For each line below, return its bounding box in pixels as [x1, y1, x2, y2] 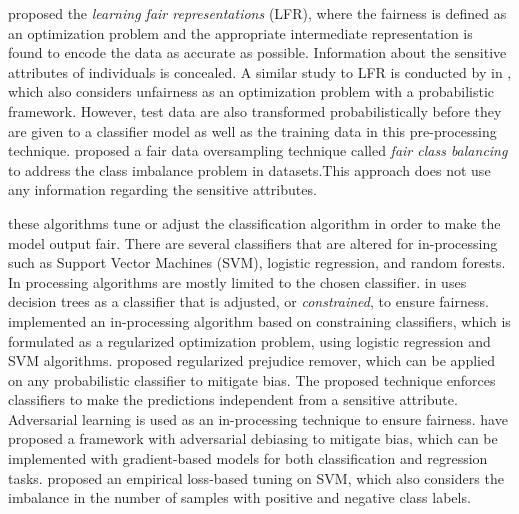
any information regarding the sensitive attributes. [8, 179, 317, 200]
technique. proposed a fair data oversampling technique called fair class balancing [8, 140, 508, 161]
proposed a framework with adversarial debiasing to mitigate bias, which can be [8, 428, 498, 449]
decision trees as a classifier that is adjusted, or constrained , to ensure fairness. [8, 291, 489, 312]
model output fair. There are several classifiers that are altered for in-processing [8, 232, 498, 253]
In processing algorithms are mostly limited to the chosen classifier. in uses [8, 271, 467, 292]
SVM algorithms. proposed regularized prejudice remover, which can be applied [8, 350, 495, 371]
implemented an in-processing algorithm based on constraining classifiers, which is [8, 310, 511, 331]
